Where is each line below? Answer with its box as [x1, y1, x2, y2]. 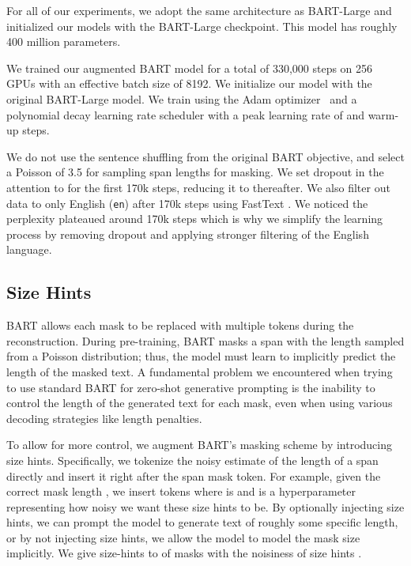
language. [6, 241, 52, 258]
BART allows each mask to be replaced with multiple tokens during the [6, 317, 354, 334]
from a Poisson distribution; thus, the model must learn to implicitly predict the [6, 348, 396, 364]
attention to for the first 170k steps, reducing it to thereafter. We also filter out [6, 179, 390, 195]
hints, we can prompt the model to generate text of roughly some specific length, [6, 514, 398, 530]
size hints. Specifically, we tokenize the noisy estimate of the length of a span [6, 451, 379, 468]
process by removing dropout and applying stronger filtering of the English [6, 225, 369, 242]
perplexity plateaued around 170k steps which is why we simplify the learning [6, 210, 383, 227]
